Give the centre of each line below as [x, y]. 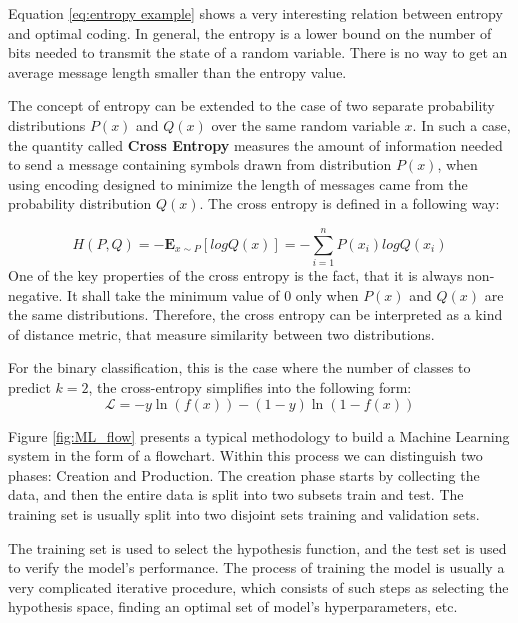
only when [327, 294]
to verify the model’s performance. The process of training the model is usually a [256, 567]
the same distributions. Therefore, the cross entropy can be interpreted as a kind [255, 314]
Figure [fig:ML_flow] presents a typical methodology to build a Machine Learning [259, 435]
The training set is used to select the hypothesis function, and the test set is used [257, 547]
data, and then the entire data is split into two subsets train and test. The [236, 494]
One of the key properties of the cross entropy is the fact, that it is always [235, 275]
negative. [35, 294]
